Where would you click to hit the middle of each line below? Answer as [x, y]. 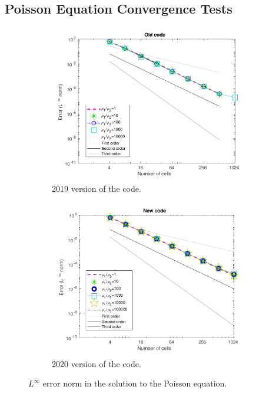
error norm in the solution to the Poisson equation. [135, 383]
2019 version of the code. [97, 189]
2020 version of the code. [97, 363]
